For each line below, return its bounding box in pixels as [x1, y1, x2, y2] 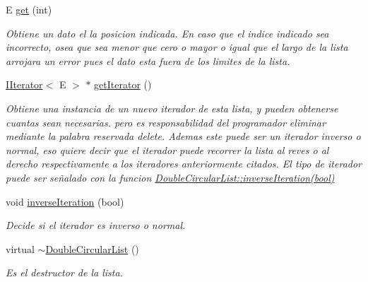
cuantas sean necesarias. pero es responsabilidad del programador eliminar [6, 114, 326, 129]
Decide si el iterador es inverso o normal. [6, 218, 186, 233]
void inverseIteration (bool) [6, 194, 124, 208]
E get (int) [6, 2, 52, 16]
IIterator [6, 77, 43, 92]
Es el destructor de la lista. [6, 265, 123, 280]
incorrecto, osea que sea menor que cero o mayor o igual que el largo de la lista [6, 40, 348, 54]
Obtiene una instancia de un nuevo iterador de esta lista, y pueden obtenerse [6, 100, 338, 115]
